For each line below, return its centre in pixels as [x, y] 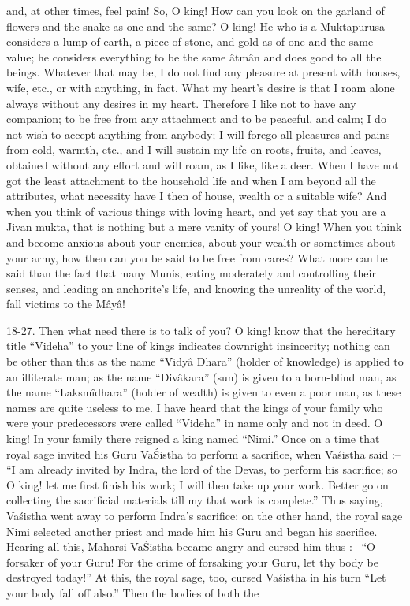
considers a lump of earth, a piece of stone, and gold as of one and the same [190, 41]
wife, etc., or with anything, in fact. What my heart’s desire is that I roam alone [201, 87]
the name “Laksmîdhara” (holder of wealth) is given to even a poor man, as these [204, 392]
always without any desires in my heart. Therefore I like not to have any [181, 103]
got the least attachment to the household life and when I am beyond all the [191, 180]
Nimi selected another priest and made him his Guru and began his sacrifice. [192, 531]
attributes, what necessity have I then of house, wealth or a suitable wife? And [197, 196]
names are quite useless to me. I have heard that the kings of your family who [195, 407]
